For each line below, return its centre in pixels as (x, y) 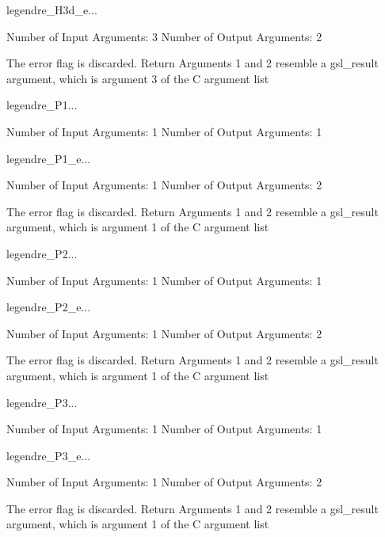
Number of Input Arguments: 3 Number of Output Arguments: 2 (164, 36)
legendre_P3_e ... (49, 455)
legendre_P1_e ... (49, 158)
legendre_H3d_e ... (52, 10)
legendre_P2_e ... (49, 307)
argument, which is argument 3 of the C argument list (138, 78)
